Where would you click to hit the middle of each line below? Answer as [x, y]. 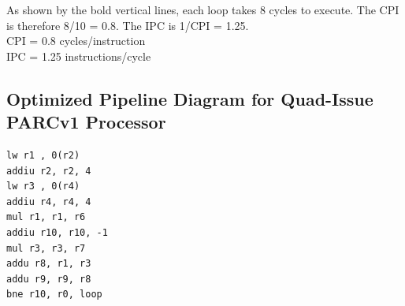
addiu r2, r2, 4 [49, 171]
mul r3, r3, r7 [46, 248]
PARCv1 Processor [86, 122]
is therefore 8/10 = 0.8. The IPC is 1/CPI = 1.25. [128, 25]
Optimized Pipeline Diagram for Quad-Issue [190, 98]
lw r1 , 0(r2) [43, 155]
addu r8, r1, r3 [49, 264]
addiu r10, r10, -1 [57, 232]
